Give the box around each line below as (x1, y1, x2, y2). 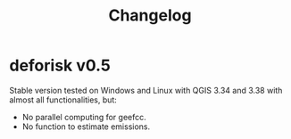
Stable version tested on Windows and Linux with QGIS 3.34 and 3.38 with (9, 85, 283, 95)
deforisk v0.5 (9, 55, 112, 76)
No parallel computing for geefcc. (21, 111, 147, 122)
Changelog (108, 5, 192, 26)
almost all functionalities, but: (9, 94, 118, 105)
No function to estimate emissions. (21, 121, 151, 132)
